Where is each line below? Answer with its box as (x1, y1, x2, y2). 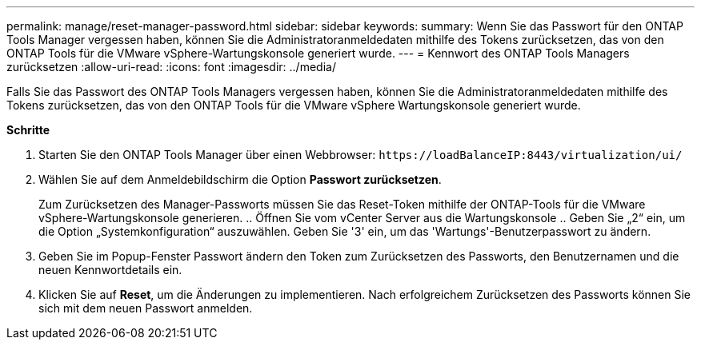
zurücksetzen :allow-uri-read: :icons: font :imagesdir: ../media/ (6, 60, 336, 74)
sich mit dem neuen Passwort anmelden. (38, 301, 253, 315)
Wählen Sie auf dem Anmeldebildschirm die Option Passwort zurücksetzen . (38, 173, 442, 186)
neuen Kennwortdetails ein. (38, 263, 182, 276)
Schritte (6, 123, 50, 137)
